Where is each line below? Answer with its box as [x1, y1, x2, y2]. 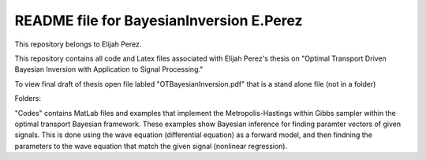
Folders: [14, 94, 41, 103]
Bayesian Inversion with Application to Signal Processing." [14, 65, 204, 74]
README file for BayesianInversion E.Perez [14, 12, 303, 29]
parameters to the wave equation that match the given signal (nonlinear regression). [14, 141, 288, 151]
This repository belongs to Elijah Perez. [14, 39, 142, 49]
